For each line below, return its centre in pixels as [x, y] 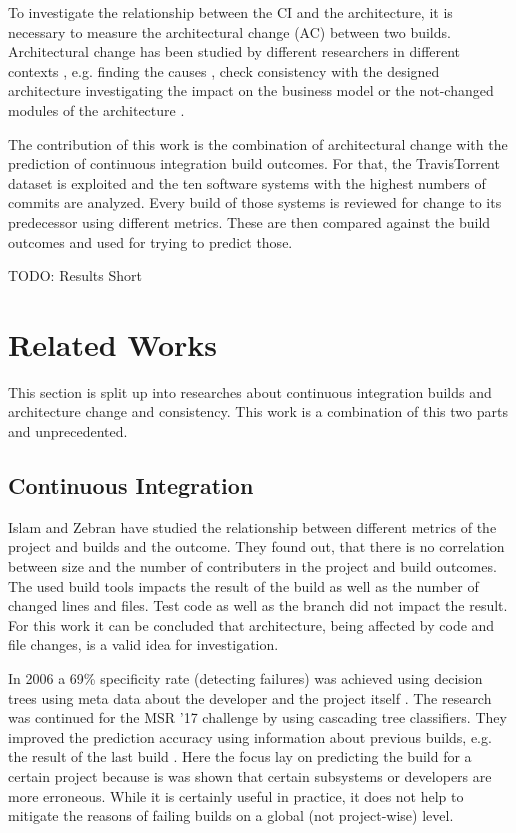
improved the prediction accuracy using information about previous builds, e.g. [250, 736]
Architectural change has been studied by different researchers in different [234, 51]
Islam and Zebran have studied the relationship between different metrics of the [252, 526]
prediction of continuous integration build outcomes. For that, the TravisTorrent [254, 163]
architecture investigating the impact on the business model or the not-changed [251, 90]
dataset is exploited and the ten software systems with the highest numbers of [247, 182]
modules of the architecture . [96, 109]
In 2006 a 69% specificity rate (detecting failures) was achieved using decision [245, 677]
